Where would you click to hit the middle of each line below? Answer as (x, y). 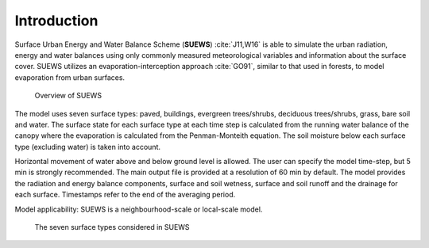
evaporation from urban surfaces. (70, 77)
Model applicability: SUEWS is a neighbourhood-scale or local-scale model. (139, 209)
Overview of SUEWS (68, 96)
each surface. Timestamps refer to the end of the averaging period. (125, 195)
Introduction (56, 21)
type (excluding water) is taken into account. (88, 147)
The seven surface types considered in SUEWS (112, 227)
